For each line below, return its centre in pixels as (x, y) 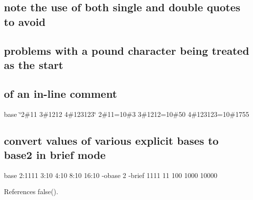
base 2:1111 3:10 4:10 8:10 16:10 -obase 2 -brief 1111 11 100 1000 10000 (111, 175)
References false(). (31, 191)
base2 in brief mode (55, 154)
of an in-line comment (61, 93)
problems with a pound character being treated (127, 50)
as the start (34, 64)
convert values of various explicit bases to (111, 140)
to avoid (25, 21)
